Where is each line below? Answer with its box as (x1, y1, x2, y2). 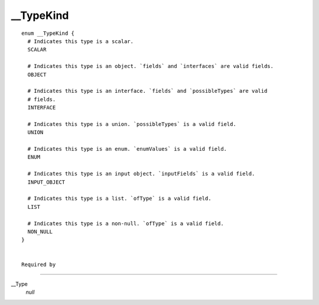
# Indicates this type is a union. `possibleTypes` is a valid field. (27, 121, 236, 127)
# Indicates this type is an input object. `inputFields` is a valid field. (27, 170, 255, 177)
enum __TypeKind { (21, 30, 75, 37)
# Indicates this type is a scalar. (27, 38, 134, 44)
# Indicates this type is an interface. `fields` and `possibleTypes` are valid (27, 87, 268, 95)
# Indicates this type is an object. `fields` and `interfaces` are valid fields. (27, 63, 274, 70)
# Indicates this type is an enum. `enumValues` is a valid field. (27, 145, 227, 152)
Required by (21, 261, 56, 268)
